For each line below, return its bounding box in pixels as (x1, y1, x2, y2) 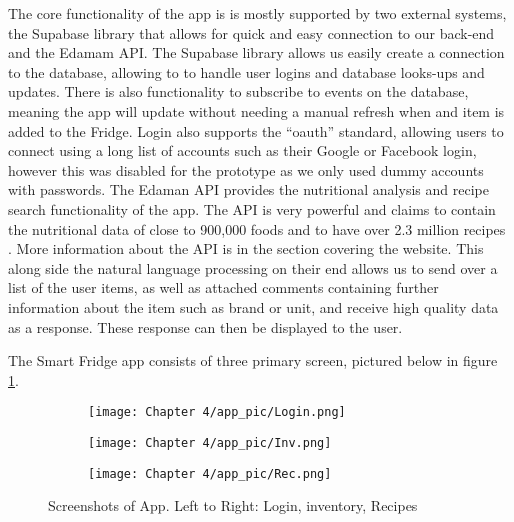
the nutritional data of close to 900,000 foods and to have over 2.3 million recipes (8, 218, 506, 239)
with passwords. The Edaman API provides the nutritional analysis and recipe (8, 179, 489, 200)
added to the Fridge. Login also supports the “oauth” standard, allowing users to (8, 120, 504, 141)
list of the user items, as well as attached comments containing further (8, 277, 439, 298)
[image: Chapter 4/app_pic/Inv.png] (88, 435, 332, 450)
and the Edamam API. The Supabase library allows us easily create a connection (8, 42, 505, 63)
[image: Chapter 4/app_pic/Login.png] (88, 405, 346, 420)
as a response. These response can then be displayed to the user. (8, 316, 403, 337)
